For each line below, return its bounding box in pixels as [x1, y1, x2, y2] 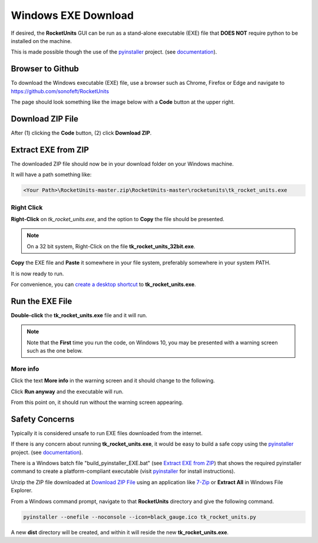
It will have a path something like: [11, 171, 92, 178]
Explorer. [11, 487, 33, 494]
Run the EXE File [11, 296, 72, 306]
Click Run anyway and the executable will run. [11, 388, 124, 395]
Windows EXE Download [11, 9, 134, 22]
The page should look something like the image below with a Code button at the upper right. [11, 98, 235, 106]
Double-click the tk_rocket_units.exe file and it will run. [11, 311, 147, 318]
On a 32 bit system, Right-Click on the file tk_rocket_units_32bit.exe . [26, 242, 196, 250]
